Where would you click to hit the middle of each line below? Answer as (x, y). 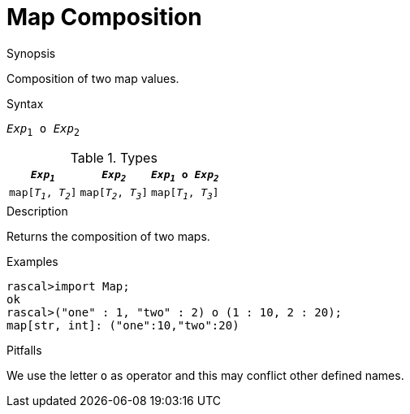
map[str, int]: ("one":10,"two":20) (123, 325)
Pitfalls (24, 350)
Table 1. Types (114, 157)
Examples (32, 261)
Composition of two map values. (93, 78)
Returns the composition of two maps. (108, 236)
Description (37, 211)
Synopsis (31, 53)
